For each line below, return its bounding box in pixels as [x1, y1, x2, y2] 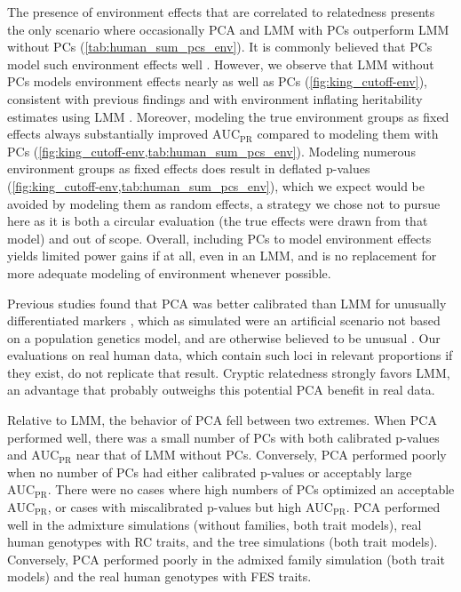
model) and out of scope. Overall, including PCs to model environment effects [7, 228, 432, 247]
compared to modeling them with [257, 124, 439, 143]
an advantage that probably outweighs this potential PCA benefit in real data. [7, 380, 435, 399]
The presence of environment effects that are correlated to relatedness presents [7, 3, 435, 20]
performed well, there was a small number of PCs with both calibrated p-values [7, 428, 440, 446]
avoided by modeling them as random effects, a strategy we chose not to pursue [7, 194, 441, 212]
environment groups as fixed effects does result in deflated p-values [7, 159, 370, 178]
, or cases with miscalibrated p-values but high [47, 498, 302, 516]
